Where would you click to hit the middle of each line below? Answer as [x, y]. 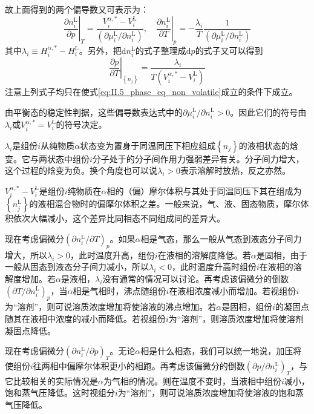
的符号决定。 [81, 124]
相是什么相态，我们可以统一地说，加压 [217, 351]
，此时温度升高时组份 [214, 267]
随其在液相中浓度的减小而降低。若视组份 [85, 318]
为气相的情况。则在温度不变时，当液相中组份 [192, 380]
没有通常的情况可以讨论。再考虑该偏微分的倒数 [196, 278]
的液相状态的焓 [268, 145]
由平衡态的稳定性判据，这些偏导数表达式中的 [94, 112]
